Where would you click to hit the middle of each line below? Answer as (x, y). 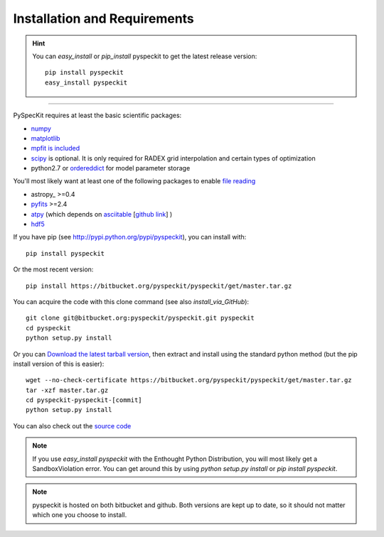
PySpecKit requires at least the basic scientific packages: (97, 115)
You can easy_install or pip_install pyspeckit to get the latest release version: (145, 56)
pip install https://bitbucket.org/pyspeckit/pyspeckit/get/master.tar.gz (159, 286)
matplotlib (46, 138)
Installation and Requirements (104, 18)
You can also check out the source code (72, 425)
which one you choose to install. (80, 515)
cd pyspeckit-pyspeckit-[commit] (84, 400)
